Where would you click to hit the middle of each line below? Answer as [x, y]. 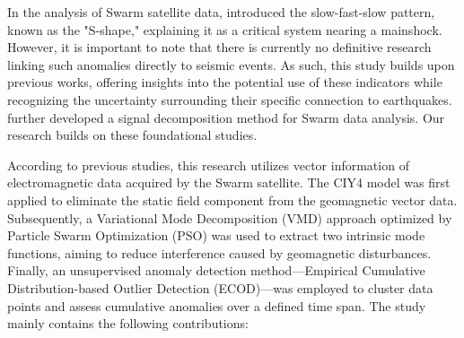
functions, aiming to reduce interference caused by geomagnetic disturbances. [219, 252]
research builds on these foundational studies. [132, 135]
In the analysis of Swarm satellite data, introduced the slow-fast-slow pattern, [221, 12]
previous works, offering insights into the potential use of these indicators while [225, 82]
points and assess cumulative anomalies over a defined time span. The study [217, 305]
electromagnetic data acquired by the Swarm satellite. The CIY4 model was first [229, 182]
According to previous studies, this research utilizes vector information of [208, 165]
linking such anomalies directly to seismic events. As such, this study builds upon [231, 64]
